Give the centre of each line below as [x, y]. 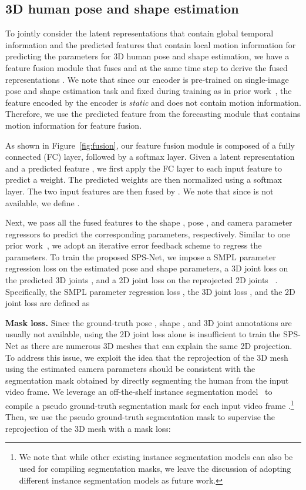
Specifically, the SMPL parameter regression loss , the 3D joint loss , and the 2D [150, 291]
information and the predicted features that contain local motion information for [151, 44]
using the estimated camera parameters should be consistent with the [130, 369]
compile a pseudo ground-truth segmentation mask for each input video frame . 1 [150, 405]
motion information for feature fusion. [74, 125]
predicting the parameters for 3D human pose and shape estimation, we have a [147, 56]
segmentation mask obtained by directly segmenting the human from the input [147, 380]
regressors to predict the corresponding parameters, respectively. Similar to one [148, 234]
